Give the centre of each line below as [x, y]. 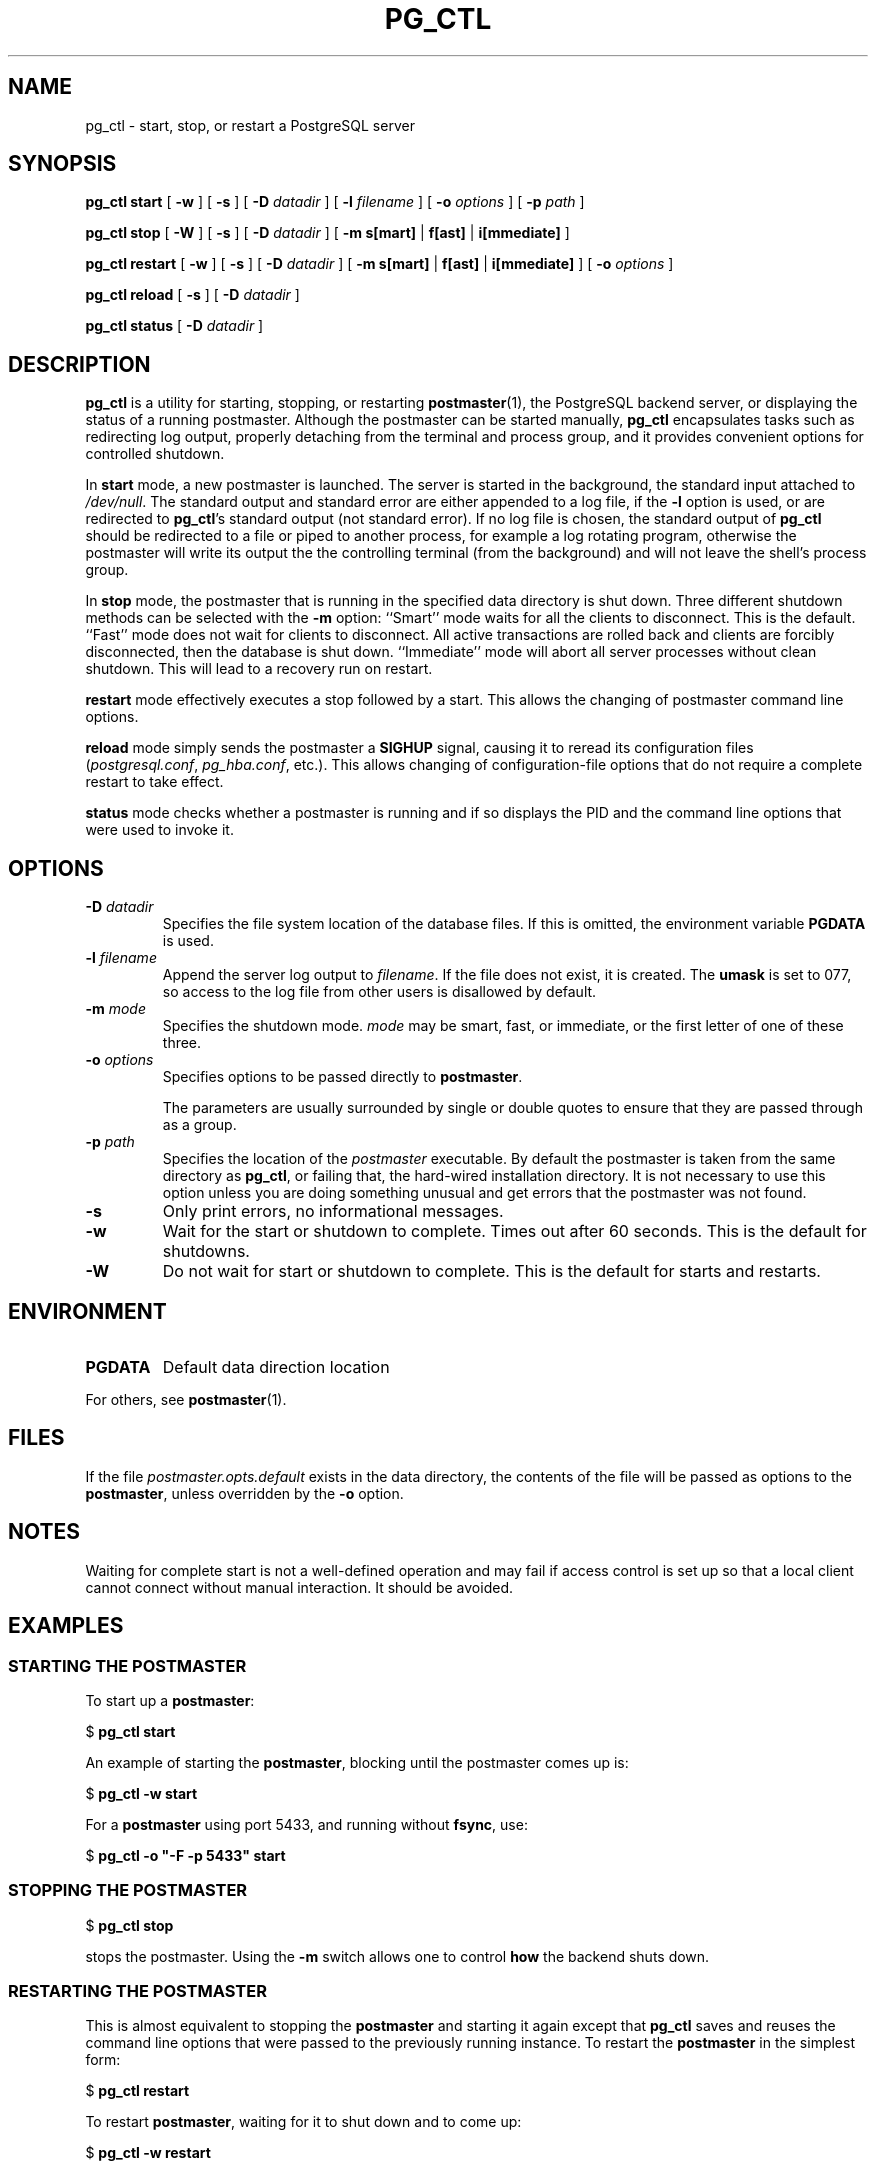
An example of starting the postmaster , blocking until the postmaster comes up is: [357, 1762]
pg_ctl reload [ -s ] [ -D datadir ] [192, 295]
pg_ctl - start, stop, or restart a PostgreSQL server [250, 125]
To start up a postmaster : [170, 1700]
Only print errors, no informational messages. [333, 1211]
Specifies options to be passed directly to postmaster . [342, 1077]
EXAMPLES [66, 1626]
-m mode [115, 1009]
